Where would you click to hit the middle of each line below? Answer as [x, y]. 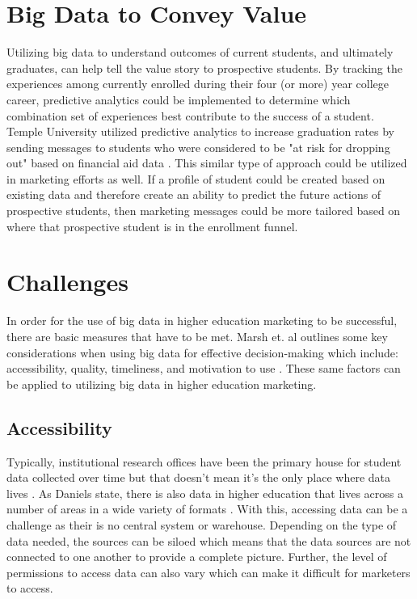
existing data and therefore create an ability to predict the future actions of [194, 194]
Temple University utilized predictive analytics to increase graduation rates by [201, 131]
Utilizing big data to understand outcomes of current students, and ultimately [200, 52]
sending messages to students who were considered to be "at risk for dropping [198, 147]
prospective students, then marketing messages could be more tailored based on [204, 211]
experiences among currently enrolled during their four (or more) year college [198, 84]
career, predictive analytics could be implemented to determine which [179, 99]
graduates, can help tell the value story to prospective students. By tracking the [204, 67]
